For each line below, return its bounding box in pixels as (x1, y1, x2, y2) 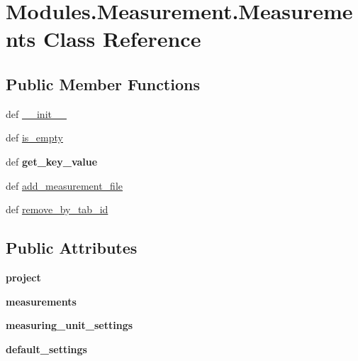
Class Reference (43, 24, 201, 53)
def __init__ (6, 106, 67, 121)
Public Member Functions (6, 72, 200, 95)
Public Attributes (6, 237, 138, 259)
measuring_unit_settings (6, 318, 133, 333)
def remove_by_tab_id (6, 202, 108, 217)
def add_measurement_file (6, 178, 123, 193)
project (6, 269, 41, 284)
